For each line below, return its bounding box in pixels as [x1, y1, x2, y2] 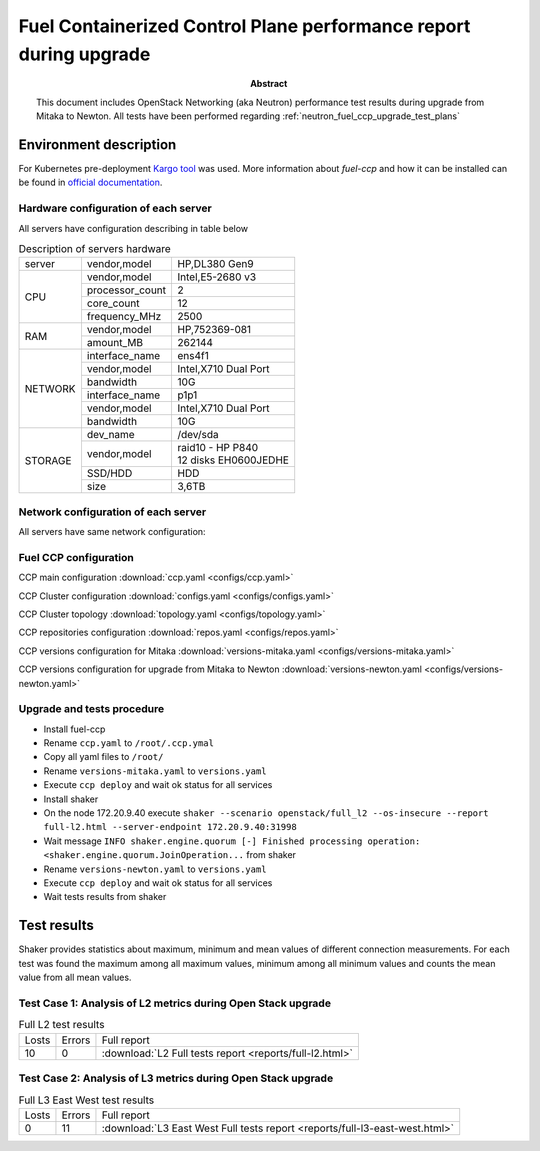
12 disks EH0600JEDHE [177, 453, 290, 467]
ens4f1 [177, 349, 210, 363]
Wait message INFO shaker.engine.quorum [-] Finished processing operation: [43, 835, 421, 847]
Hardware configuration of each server [18, 201, 212, 215]
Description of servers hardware [18, 242, 172, 256]
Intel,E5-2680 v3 [177, 270, 257, 284]
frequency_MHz [86, 310, 162, 324]
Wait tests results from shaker [43, 891, 167, 903]
